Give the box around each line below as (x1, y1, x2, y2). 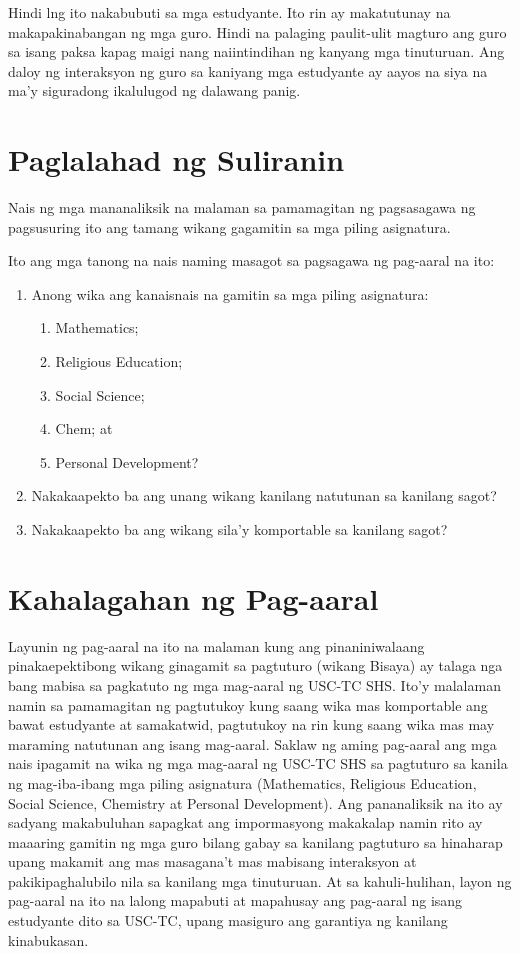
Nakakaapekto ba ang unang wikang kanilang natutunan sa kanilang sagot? (31, 485, 497, 506)
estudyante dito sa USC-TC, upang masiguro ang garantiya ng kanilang (8, 910, 448, 931)
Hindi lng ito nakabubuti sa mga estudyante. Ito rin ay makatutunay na (8, 2, 451, 22)
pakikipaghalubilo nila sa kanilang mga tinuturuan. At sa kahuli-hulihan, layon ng (8, 870, 512, 891)
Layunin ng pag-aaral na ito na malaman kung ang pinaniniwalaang (8, 635, 425, 656)
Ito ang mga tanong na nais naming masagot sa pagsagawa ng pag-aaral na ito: (8, 250, 495, 271)
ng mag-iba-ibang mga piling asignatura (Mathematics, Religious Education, (8, 772, 477, 793)
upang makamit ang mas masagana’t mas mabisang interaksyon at (8, 851, 417, 872)
